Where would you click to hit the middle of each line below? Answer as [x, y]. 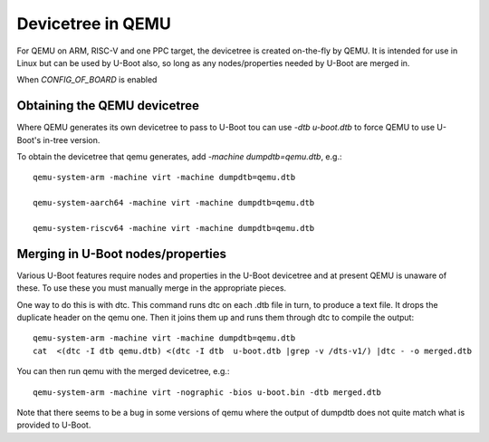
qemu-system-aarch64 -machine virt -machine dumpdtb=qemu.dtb [174, 203]
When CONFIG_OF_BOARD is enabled [87, 80]
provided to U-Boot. [54, 425]
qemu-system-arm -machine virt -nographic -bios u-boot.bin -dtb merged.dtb [207, 392]
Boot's [29, 139]
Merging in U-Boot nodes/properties [121, 254]
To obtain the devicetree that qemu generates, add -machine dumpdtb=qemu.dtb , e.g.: [179, 157]
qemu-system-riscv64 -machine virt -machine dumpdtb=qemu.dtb [174, 228]
